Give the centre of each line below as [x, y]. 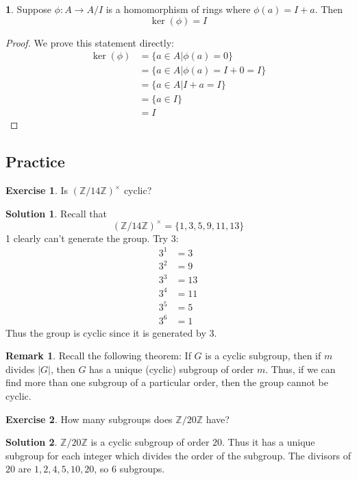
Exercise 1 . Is [37, 190]
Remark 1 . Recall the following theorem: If [98, 356]
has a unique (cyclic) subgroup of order [172, 369]
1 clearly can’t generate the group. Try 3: [92, 238]
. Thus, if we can [300, 369]
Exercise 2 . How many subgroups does [89, 419]
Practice [35, 161]
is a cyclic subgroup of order [150, 442]
